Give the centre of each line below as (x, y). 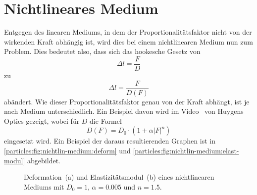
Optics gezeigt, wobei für (42, 121)
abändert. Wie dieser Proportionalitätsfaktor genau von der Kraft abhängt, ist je (127, 101)
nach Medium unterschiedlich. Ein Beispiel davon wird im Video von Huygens (124, 111)
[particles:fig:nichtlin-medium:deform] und (67, 150)
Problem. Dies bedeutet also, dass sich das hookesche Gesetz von (102, 51)
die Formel (106, 121)
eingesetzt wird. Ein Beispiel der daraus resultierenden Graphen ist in (110, 141)
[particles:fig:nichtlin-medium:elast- (186, 150)
